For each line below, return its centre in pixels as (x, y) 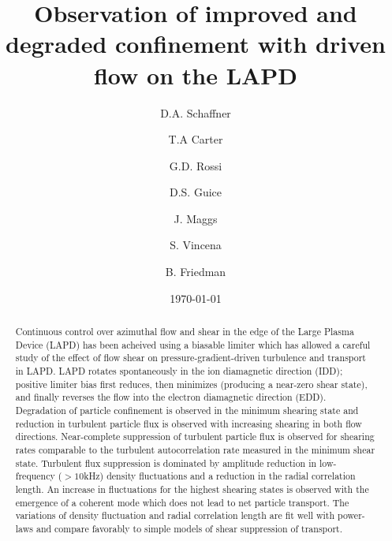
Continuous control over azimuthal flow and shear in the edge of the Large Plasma (185, 332)
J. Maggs (196, 218)
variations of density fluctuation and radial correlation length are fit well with (175, 515)
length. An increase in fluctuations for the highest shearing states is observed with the (192, 489)
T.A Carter (196, 139)
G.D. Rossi (196, 165)
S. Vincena (196, 245)
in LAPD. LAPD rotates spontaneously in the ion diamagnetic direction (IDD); (179, 371)
